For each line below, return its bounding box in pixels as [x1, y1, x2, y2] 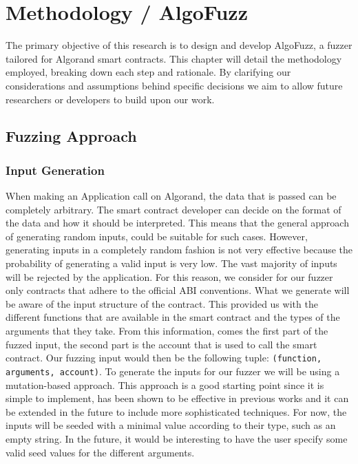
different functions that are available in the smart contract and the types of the [6, 310, 340, 324]
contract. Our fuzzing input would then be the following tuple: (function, [6, 350, 322, 365]
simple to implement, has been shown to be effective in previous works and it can [6, 391, 349, 405]
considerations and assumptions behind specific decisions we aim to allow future [6, 78, 343, 92]
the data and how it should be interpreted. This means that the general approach [6, 215, 349, 230]
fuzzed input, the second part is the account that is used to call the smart [6, 337, 317, 351]
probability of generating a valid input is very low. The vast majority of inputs [6, 256, 337, 271]
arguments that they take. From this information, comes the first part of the [6, 324, 328, 338]
